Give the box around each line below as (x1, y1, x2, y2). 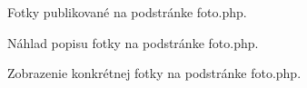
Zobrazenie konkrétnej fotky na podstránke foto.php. (7, 64, 302, 83)
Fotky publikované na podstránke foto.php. (7, 3, 247, 21)
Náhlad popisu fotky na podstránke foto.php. (7, 33, 259, 52)
